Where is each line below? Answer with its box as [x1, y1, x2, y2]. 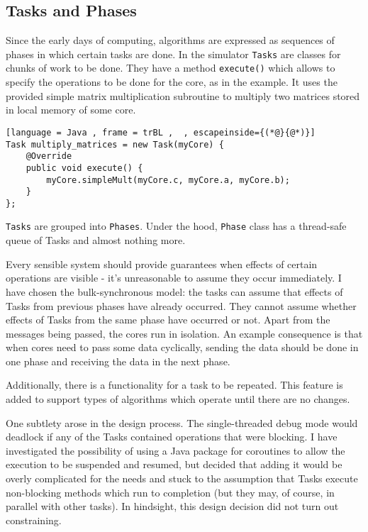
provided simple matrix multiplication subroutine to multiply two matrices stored [6, 88, 360, 103]
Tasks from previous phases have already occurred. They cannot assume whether [6, 298, 357, 313]
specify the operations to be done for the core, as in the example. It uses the [6, 74, 338, 89]
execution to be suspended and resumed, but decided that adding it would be [6, 457, 342, 472]
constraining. [6, 512, 62, 527]
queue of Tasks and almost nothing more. [6, 233, 186, 248]
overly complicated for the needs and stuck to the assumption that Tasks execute [6, 471, 358, 486]
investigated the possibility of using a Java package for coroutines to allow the [6, 443, 345, 458]
